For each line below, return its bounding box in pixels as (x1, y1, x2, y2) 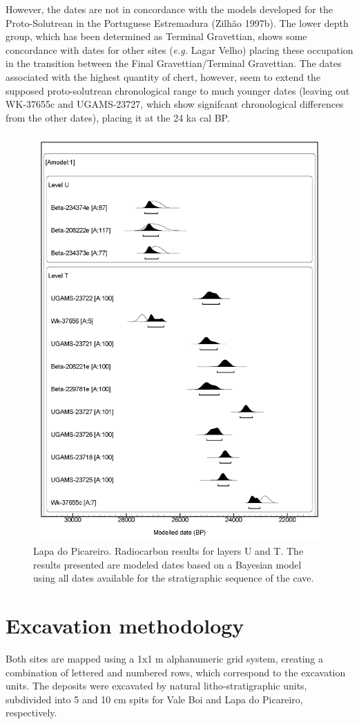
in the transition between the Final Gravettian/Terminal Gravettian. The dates (6, 56, 342, 70)
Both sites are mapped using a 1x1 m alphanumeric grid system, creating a (6, 651, 323, 665)
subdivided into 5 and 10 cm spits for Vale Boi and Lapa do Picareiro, (6, 692, 303, 706)
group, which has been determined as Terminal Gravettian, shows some (6, 29, 307, 44)
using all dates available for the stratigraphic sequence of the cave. (33, 571, 314, 585)
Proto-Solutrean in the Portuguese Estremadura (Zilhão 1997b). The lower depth (6, 15, 349, 30)
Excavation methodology (6, 611, 244, 640)
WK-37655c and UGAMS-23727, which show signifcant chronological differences (6, 97, 344, 111)
